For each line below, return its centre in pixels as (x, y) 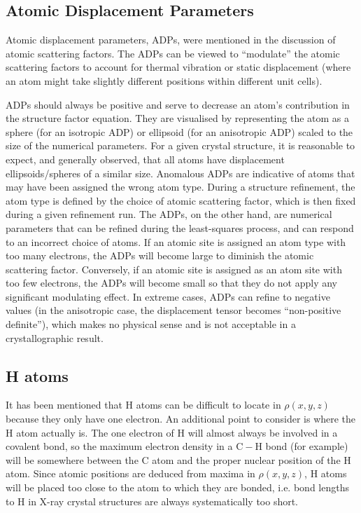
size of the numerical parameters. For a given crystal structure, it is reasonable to (180, 145)
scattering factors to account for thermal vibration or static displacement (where (178, 67)
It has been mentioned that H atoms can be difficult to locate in (143, 405)
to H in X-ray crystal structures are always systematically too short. (152, 501)
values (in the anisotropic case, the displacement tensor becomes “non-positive (174, 310)
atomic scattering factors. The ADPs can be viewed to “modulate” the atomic (173, 53)
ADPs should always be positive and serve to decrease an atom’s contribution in (178, 104)
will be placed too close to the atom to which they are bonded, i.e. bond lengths (177, 487)
